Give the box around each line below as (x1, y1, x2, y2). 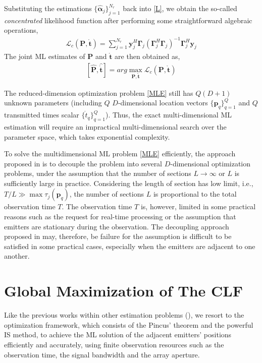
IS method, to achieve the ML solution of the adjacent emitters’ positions (4, 329, 232, 340)
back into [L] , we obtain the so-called (123, 3, 237, 13)
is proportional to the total (153, 189, 237, 199)
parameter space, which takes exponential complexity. (4, 131, 170, 142)
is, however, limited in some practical (140, 201, 256, 212)
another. (4, 251, 30, 261)
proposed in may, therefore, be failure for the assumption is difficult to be (4, 231, 232, 241)
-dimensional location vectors (118, 97, 208, 108)
